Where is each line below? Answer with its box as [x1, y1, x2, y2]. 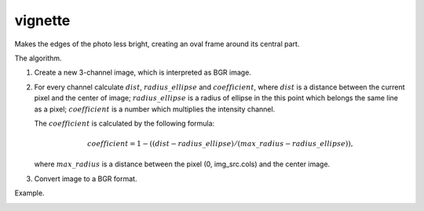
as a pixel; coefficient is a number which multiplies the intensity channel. [34, 104, 276, 114]
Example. [14, 188, 45, 198]
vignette [14, 12, 71, 29]
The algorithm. [14, 53, 62, 63]
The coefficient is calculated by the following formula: [34, 118, 215, 128]
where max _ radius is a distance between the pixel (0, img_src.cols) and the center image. [34, 159, 331, 169]
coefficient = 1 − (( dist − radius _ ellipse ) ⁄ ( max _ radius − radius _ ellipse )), [87, 140, 353, 148]
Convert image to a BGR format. [34, 173, 137, 184]
